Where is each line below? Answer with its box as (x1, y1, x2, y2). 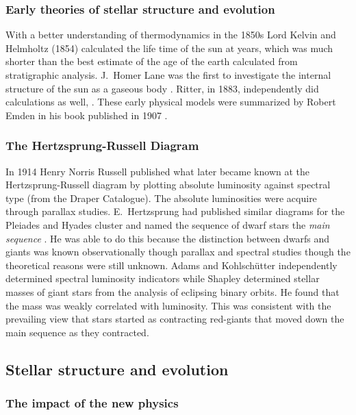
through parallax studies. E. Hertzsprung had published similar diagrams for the (5, 204, 345, 218)
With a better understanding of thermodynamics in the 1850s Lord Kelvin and (5, 27, 336, 42)
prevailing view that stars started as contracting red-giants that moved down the (5, 312, 344, 326)
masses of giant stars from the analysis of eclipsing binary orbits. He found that (5, 284, 340, 299)
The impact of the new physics (5, 394, 179, 412)
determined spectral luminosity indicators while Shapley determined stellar (5, 271, 320, 286)
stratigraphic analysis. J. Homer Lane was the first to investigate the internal (5, 68, 331, 81)
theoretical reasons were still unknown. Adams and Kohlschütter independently (5, 257, 338, 272)
